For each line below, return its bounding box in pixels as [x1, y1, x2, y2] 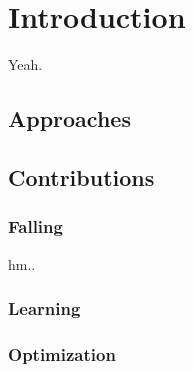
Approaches [8, 103, 131, 134]
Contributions [8, 161, 155, 192]
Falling [8, 214, 63, 239]
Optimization [8, 341, 116, 366]
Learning [8, 296, 81, 321]
